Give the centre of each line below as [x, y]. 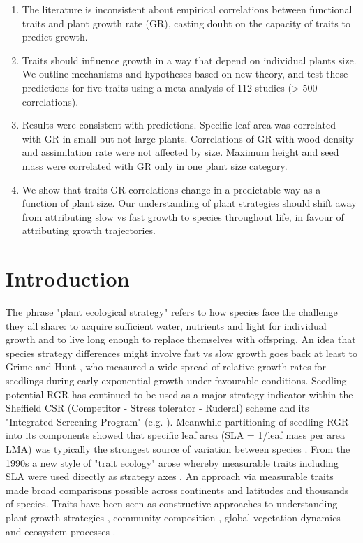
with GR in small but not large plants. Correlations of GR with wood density [188, 138]
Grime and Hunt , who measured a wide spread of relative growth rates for [166, 367]
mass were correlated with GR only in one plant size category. [155, 165]
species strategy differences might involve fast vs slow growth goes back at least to [181, 353]
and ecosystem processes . [61, 531]
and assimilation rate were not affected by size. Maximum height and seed [180, 152]
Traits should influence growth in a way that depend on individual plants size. [189, 60]
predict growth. [55, 37]
